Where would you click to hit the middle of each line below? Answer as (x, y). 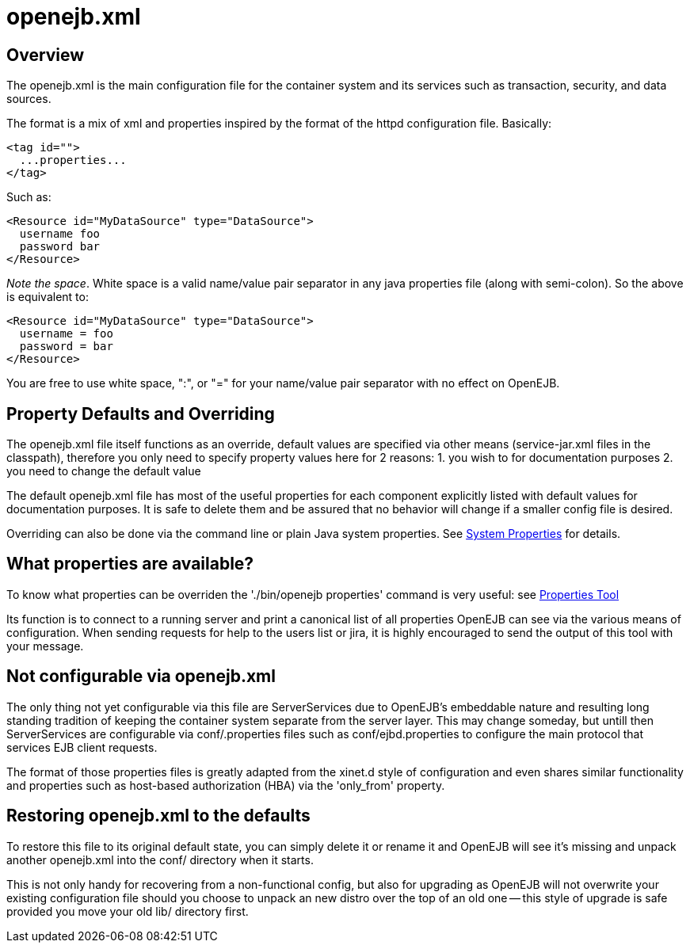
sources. (29, 99)
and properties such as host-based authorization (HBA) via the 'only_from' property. (226, 785)
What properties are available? (130, 564)
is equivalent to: (48, 297)
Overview (46, 55)
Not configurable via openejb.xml (141, 676)
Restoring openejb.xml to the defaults (158, 816)
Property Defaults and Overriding (141, 414)
